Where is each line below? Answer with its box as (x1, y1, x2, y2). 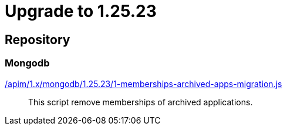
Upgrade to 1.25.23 (5, 1, 157, 21)
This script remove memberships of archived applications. (28, 96, 253, 107)
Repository (5, 32, 70, 47)
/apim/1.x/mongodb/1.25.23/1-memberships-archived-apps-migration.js (5, 78, 282, 89)
